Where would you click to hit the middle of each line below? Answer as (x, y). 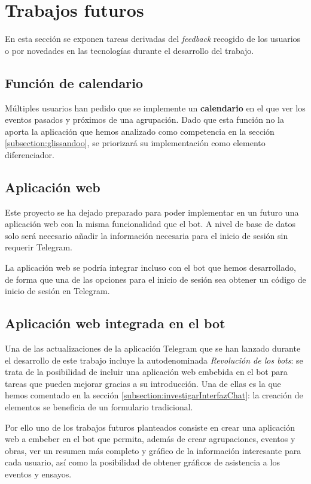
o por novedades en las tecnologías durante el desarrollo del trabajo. (129, 50)
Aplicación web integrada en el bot (115, 323)
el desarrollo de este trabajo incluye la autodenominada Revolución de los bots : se (154, 360)
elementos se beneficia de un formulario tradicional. (99, 407)
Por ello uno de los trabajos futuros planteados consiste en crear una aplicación (150, 427)
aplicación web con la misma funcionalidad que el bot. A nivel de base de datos (150, 224)
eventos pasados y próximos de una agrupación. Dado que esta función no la (144, 120)
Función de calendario (74, 82)
